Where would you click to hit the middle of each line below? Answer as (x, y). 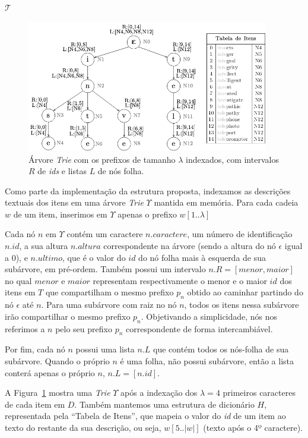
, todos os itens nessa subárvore (242, 305)
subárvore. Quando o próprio (57, 361)
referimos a (25, 328)
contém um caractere (105, 234)
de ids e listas (62, 171)
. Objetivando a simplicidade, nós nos (209, 316)
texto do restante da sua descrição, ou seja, (83, 427)
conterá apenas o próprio (50, 372)
